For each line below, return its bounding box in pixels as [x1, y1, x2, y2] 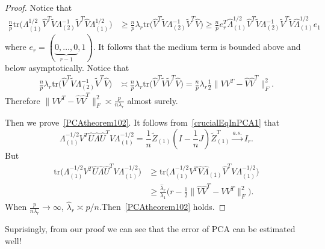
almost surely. [127, 94, 178, 106]
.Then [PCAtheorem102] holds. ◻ [99, 200, 226, 213]
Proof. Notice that [5, 1, 72, 13]
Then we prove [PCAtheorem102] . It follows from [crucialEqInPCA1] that [5, 116, 280, 129]
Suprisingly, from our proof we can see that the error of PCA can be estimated [5, 223, 296, 235]
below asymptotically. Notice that [5, 61, 129, 73]
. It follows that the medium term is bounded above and [93, 40, 301, 53]
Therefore [5, 94, 40, 106]
